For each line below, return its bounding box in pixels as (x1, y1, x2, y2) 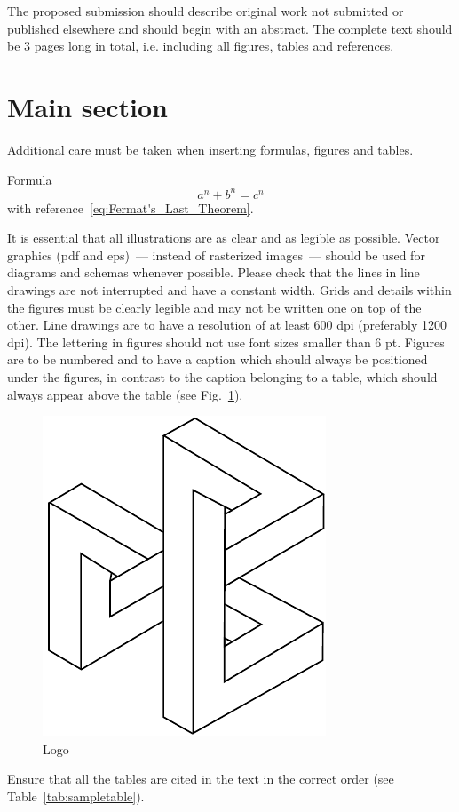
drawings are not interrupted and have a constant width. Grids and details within (7, 280, 452, 299)
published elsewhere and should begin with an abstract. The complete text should (7, 19, 453, 37)
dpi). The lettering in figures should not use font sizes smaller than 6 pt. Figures (7, 332, 445, 351)
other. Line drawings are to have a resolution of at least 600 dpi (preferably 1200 (7, 315, 447, 334)
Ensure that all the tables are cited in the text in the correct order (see (7, 769, 394, 788)
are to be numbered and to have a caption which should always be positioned (7, 350, 428, 369)
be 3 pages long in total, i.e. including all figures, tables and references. (7, 36, 394, 55)
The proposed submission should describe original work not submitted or (7, 2, 404, 20)
